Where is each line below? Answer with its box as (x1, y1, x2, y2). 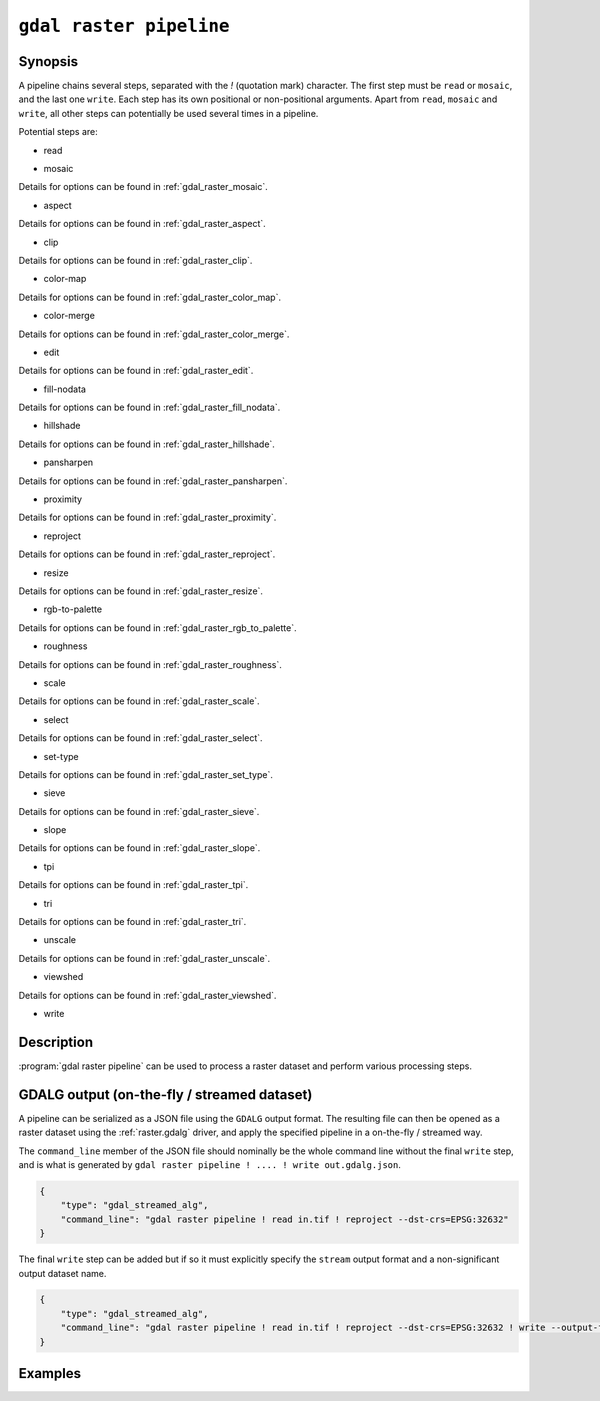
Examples (18, 1365, 82, 1382)
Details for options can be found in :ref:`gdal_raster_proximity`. (18, 511, 277, 524)
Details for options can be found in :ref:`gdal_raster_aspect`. (18, 218, 267, 230)
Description (18, 1033, 94, 1050)
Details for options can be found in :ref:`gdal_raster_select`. (18, 732, 264, 744)
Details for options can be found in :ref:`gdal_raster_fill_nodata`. (18, 401, 281, 414)
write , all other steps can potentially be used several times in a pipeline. (18, 107, 319, 119)
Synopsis (18, 53, 79, 70)
